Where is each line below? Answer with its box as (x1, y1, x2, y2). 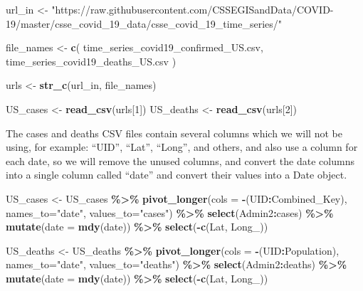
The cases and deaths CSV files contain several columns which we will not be (6, 125, 342, 140)
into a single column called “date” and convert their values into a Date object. (6, 167, 347, 182)
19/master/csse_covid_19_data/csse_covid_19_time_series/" (6, 16, 283, 31)
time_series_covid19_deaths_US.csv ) (6, 53, 177, 68)
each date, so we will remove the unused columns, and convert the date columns (6, 153, 354, 168)
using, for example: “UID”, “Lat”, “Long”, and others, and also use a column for (6, 139, 358, 154)
